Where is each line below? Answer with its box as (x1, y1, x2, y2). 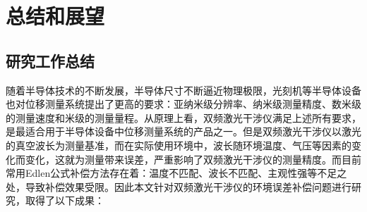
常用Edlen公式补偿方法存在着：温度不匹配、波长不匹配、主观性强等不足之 (6, 166, 347, 180)
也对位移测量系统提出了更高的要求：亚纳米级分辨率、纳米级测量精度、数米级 (6, 96, 361, 111)
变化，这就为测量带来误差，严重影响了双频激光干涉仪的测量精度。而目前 (25, 151, 361, 166)
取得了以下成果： (25, 193, 104, 208)
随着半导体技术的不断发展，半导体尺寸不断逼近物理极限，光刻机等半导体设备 (6, 82, 361, 97)
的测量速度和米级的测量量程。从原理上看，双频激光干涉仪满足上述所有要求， (6, 110, 361, 125)
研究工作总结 (6, 49, 95, 71)
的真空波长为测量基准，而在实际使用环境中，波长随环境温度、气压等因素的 (6, 137, 351, 152)
